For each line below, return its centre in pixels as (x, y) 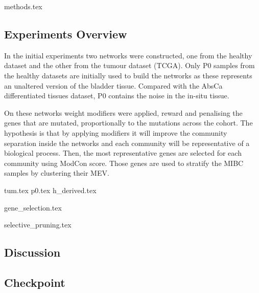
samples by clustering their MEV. (57, 173)
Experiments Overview (66, 34)
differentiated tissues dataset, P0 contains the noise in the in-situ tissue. (117, 96)
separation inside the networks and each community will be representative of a (127, 143)
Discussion (32, 252)
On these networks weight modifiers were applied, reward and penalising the (123, 112)
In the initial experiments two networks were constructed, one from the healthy (128, 55)
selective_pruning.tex (38, 225)
